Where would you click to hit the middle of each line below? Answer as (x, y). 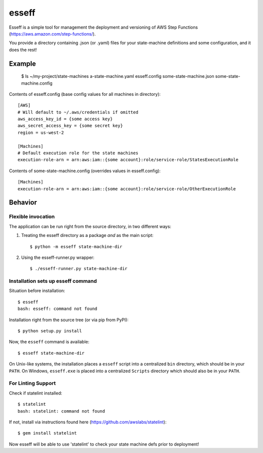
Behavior (23, 203)
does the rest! (23, 50)
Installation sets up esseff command (53, 281)
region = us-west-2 (41, 132)
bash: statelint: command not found (61, 411)
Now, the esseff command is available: (49, 342)
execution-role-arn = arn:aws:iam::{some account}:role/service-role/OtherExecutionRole (127, 189)
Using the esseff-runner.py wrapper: (58, 257)
